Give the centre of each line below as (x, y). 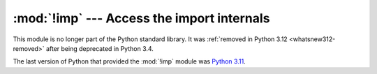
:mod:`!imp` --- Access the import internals (141, 18)
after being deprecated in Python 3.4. (99, 48)
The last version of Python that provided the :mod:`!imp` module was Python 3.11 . (129, 61)
